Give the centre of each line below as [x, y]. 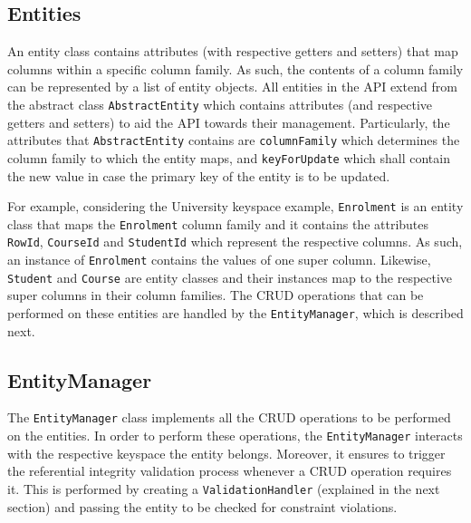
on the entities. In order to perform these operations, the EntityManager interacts [235, 436]
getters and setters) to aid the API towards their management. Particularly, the [229, 122]
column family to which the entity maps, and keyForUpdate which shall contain [229, 157]
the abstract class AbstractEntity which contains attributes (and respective [220, 104]
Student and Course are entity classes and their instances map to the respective [230, 277]
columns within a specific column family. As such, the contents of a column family [235, 68]
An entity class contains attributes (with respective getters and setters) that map [233, 51]
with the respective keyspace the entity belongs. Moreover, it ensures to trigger [226, 453]
